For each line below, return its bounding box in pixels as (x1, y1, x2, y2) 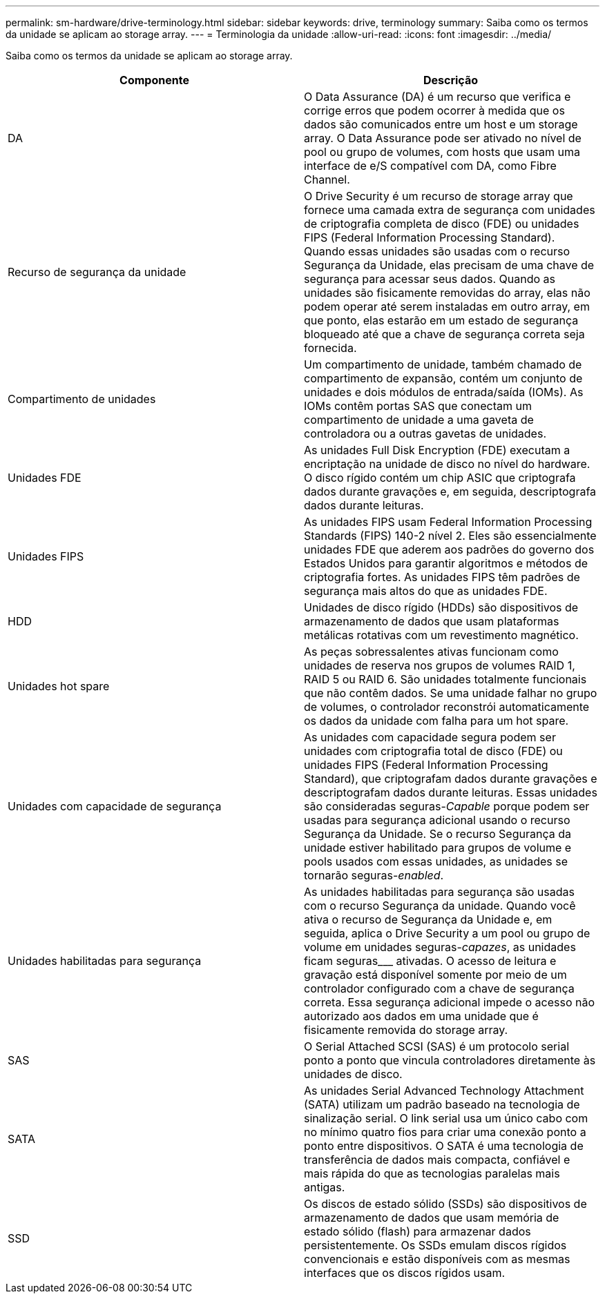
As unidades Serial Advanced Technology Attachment (304, 1084, 584, 1097)
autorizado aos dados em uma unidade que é (304, 1009, 539, 1023)
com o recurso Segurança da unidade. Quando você (304, 899, 576, 912)
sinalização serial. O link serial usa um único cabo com (304, 1111, 588, 1125)
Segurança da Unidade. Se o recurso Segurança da (304, 827, 571, 841)
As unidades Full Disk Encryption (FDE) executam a (304, 443, 570, 457)
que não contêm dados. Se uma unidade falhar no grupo (304, 686, 597, 700)
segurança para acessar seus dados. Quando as (304, 272, 555, 286)
